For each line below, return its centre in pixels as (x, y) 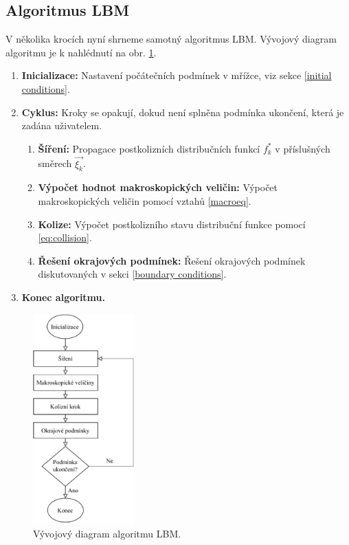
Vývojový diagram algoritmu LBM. (107, 534)
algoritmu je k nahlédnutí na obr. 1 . (81, 52)
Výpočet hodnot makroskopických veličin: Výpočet (158, 187)
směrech (55, 163)
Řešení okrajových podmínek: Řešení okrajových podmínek (172, 260)
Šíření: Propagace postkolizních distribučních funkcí (149, 148)
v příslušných (303, 148)
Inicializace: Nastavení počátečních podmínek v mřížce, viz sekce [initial (177, 75)
